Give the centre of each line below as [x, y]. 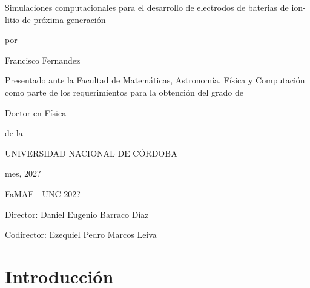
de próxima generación [64, 19]
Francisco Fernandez [43, 60]
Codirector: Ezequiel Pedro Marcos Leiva [81, 234]
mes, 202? [23, 173]
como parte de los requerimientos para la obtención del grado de [124, 92]
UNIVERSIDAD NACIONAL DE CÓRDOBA [91, 153]
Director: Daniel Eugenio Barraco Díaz [77, 214]
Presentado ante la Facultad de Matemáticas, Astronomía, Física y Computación [155, 80]
